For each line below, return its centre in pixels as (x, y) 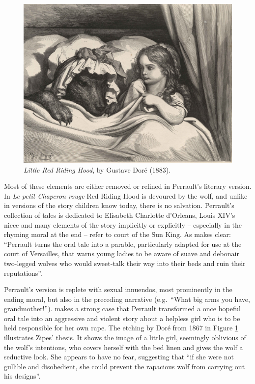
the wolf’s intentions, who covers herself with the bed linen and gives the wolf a (124, 347)
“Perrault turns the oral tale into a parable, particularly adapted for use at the (123, 244)
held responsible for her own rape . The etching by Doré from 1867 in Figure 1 (121, 328)
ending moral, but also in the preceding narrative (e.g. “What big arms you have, (127, 299)
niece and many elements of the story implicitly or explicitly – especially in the (123, 224)
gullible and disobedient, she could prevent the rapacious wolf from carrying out (125, 366)
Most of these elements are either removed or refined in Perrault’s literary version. (128, 186)
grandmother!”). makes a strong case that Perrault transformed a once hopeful (122, 309)
